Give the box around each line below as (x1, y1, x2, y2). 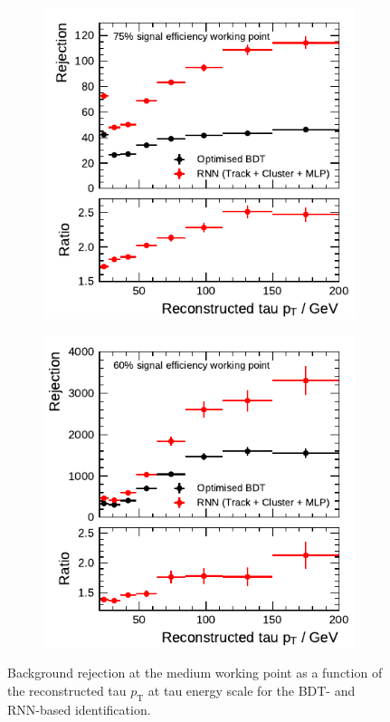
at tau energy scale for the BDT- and (147, 680, 356, 699)
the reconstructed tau (7, 680, 127, 699)
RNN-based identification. (7, 699, 151, 718)
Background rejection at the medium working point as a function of (7, 663, 383, 682)
